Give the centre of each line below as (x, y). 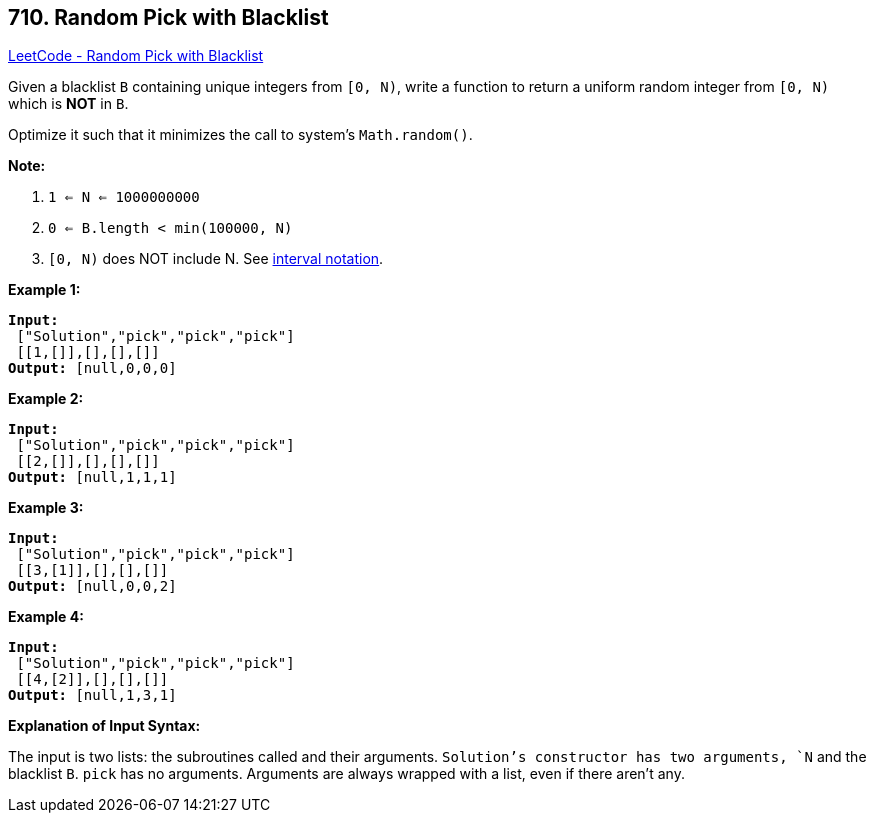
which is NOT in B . (68, 104)
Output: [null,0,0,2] (92, 586)
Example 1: (44, 290)
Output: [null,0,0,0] (92, 368)
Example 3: (46, 508)
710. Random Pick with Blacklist (168, 17)
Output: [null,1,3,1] (92, 695)
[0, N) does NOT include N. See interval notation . (216, 259)
